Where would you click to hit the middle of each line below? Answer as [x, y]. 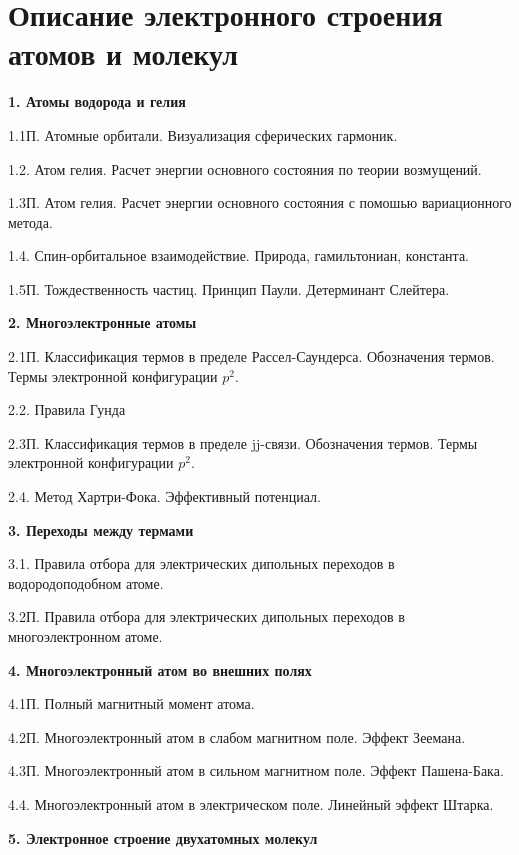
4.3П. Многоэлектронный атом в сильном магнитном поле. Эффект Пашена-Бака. [256, 770]
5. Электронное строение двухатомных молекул [163, 837]
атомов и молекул [123, 53]
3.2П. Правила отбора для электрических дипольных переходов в [206, 616]
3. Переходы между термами [101, 529]
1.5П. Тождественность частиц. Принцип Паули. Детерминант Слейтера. [229, 288]
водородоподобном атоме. [86, 582]
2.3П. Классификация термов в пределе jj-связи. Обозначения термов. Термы [243, 442]
